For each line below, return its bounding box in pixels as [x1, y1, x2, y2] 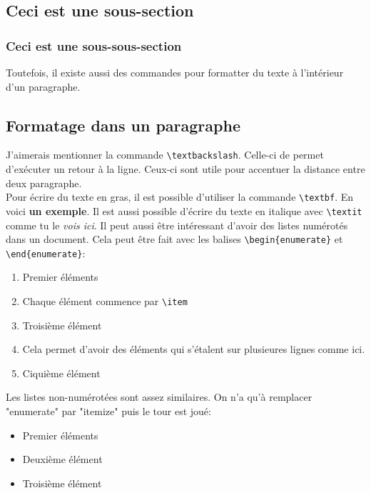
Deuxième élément [22, 452, 103, 467]
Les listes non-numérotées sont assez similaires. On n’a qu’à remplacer [6, 389, 312, 404]
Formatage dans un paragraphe [6, 114, 240, 136]
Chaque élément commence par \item [22, 294, 188, 309]
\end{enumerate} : [6, 245, 86, 260]
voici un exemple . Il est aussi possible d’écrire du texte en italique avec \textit [6, 203, 362, 218]
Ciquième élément [22, 365, 101, 380]
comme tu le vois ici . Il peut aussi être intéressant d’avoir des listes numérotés [6, 217, 348, 232]
